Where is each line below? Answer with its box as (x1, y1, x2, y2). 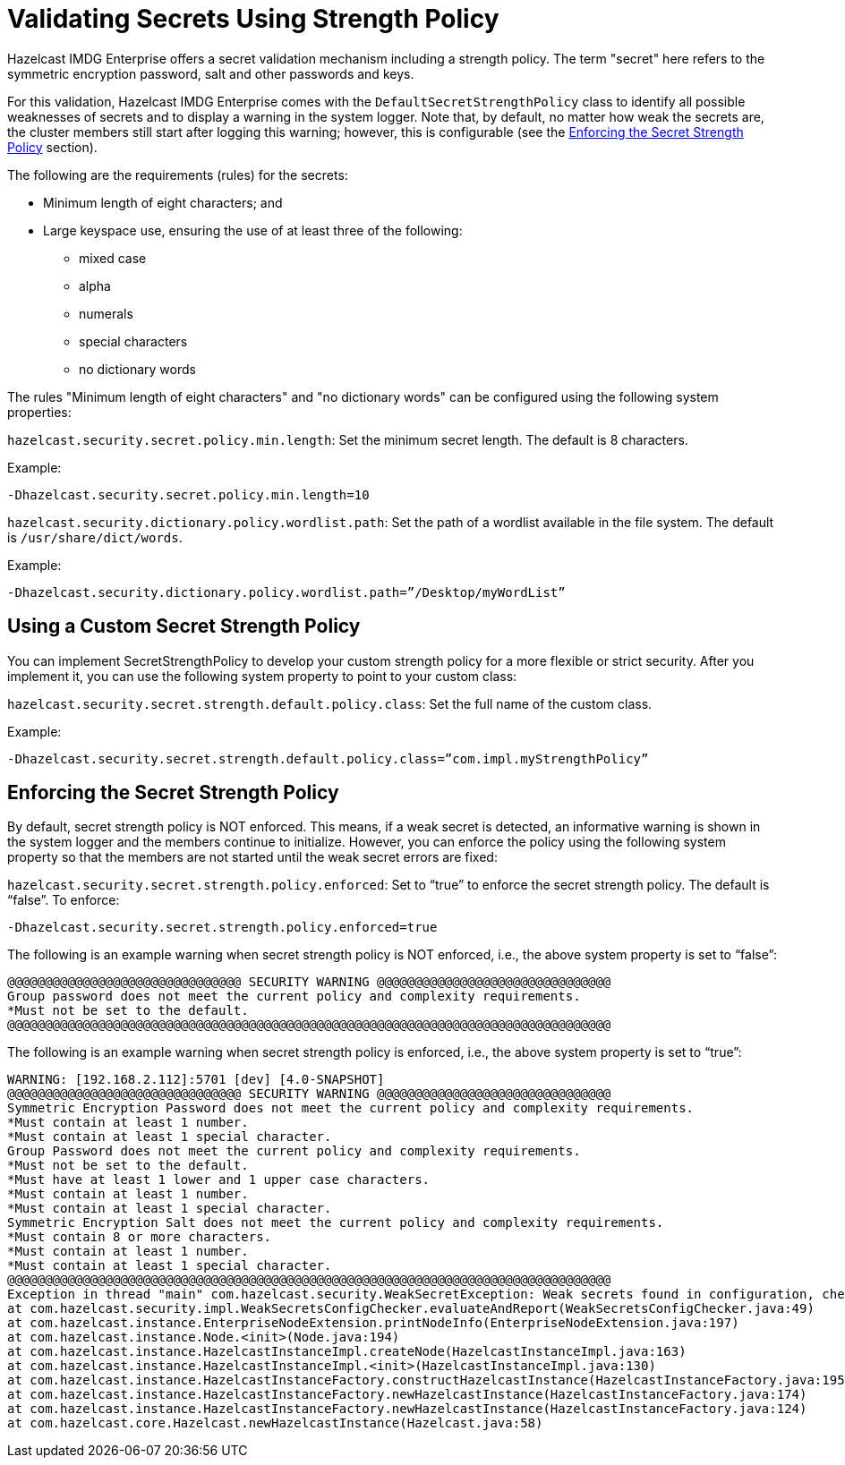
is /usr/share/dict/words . (7, 529, 183, 545)
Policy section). (7, 139, 98, 155)
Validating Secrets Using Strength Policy (7, 4, 499, 34)
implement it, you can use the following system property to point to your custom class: (7, 668, 517, 684)
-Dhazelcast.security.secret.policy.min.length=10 (7, 487, 370, 502)
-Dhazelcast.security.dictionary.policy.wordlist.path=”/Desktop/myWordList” (7, 584, 566, 600)
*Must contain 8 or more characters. (7, 1230, 272, 1245)
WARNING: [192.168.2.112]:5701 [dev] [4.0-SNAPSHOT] (7, 1072, 385, 1087)
